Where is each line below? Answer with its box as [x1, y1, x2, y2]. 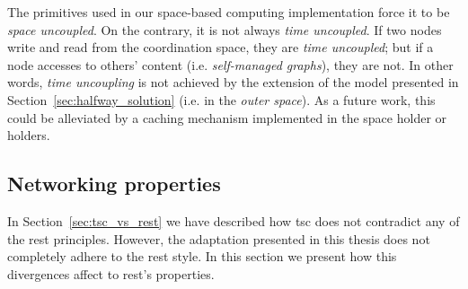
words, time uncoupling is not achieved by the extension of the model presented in [7, 73, 459, 92]
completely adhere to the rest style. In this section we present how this [7, 247, 397, 266]
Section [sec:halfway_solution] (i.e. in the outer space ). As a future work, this [7, 90, 436, 109]
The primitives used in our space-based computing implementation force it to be [7, 3, 450, 21]
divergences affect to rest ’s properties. [7, 264, 215, 283]
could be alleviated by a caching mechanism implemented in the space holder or [7, 108, 447, 127]
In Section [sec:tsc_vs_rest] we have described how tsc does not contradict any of [7, 211, 460, 230]
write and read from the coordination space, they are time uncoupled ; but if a [7, 38, 434, 57]
